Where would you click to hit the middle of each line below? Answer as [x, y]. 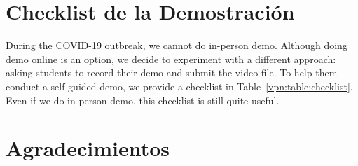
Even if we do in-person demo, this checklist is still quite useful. [143, 100]
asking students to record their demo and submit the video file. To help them [172, 72]
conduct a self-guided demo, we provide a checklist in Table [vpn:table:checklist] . [179, 86]
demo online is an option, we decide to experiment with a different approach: [171, 58]
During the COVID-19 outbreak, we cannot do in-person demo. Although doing [177, 45]
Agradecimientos [88, 148]
